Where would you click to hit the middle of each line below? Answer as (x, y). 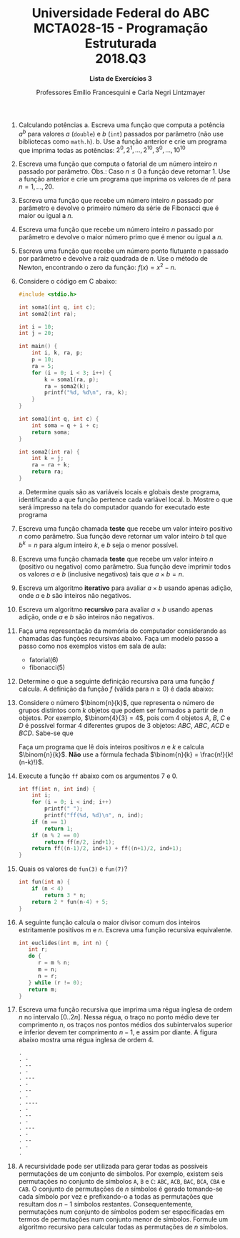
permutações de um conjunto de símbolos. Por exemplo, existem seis (121, 1174)
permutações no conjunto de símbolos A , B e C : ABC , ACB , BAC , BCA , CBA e (122, 1182)
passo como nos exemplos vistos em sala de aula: (92, 646)
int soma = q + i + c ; (65, 425)
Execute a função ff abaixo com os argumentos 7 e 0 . (98, 776)
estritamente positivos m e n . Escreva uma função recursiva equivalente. (125, 929)
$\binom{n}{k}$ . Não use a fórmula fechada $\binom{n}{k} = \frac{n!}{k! (126, 754)
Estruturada (121, 44)
